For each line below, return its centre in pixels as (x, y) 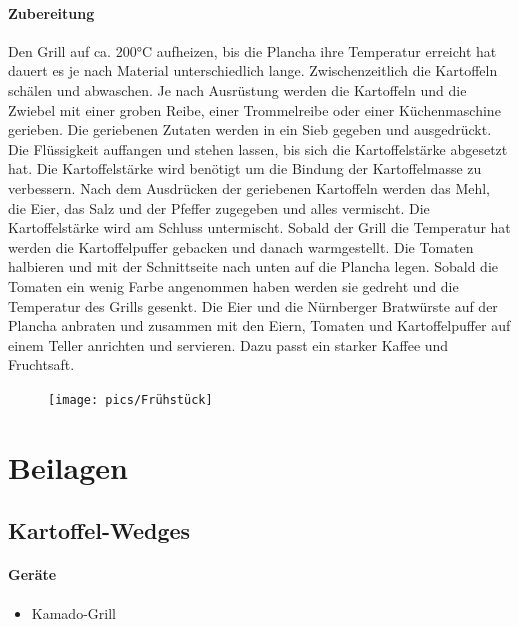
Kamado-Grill (73, 612)
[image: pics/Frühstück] (130, 399)
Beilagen (68, 466)
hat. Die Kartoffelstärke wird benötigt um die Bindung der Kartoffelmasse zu (245, 168)
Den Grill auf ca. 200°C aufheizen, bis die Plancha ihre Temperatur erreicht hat (252, 50)
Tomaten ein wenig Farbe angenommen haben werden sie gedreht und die (233, 285)
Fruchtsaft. (41, 364)
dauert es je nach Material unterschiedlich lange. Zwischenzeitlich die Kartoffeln (253, 70)
